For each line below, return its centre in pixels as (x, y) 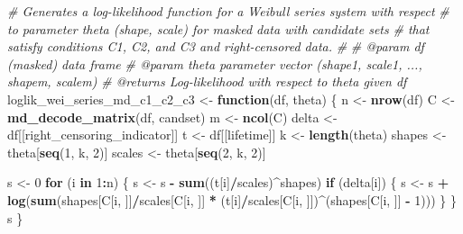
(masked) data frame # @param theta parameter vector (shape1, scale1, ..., (215, 63)
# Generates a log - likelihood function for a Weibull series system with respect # (228, 11)
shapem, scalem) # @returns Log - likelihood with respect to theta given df (207, 81)
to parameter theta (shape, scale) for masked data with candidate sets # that (218, 28)
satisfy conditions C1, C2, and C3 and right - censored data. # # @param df (216, 46)
